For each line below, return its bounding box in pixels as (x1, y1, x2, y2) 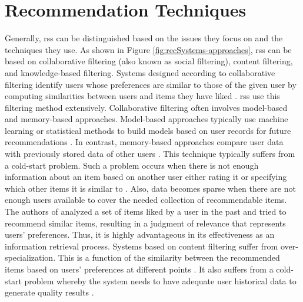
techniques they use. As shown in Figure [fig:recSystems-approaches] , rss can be (5, 43, 292, 55)
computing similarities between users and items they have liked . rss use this (5, 90, 280, 102)
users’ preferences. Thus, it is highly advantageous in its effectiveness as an (5, 228, 275, 241)
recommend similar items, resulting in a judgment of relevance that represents (5, 216, 286, 229)
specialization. (5, 251, 56, 264)
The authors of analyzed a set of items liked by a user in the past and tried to (5, 205, 287, 218)
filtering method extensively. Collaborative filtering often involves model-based (5, 101, 288, 113)
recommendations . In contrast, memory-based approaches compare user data (5, 136, 284, 148)
